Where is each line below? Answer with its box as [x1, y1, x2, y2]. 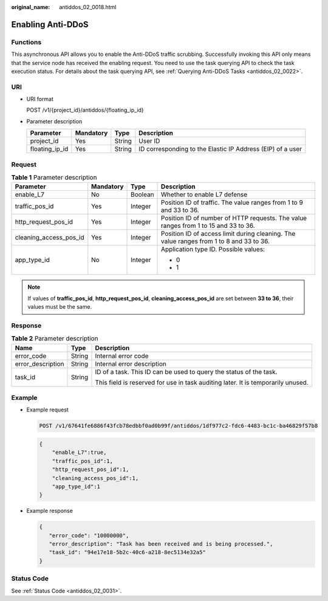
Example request [26, 406, 69, 413]
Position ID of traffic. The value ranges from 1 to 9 [161, 198, 303, 207]
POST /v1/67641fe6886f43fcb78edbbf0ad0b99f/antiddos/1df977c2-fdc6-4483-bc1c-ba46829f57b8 [39, 422, 318, 430]
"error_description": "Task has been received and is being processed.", [49, 541, 273, 548]
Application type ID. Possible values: [161, 245, 265, 253]
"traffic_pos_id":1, [52, 458, 114, 464]
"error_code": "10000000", [49, 532, 129, 539]
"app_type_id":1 [52, 483, 100, 490]
